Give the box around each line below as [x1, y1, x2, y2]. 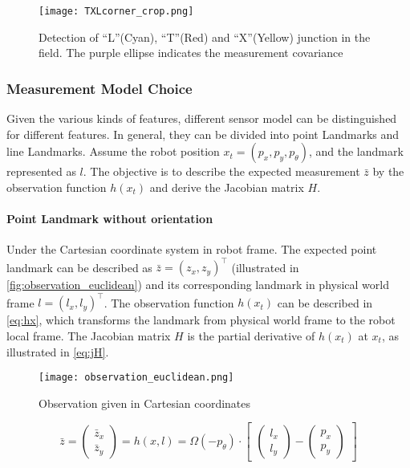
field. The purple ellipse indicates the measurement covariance [39, 44, 343, 61]
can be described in [277, 294, 373, 311]
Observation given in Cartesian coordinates [39, 394, 251, 411]
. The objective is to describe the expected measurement [83, 163, 360, 180]
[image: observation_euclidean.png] [39, 372, 234, 384]
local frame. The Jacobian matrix [6, 328, 171, 344]
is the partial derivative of [187, 328, 315, 344]
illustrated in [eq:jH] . [6, 343, 109, 360]
